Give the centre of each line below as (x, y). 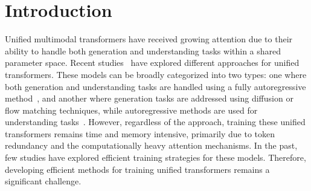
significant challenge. (43, 181)
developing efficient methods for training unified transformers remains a (137, 169)
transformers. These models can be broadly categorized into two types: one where (156, 74)
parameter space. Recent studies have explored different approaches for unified (152, 63)
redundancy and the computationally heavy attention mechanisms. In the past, (151, 145)
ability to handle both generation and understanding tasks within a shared (143, 50)
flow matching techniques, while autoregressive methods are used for (131, 110)
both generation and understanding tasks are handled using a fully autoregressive (155, 86)
